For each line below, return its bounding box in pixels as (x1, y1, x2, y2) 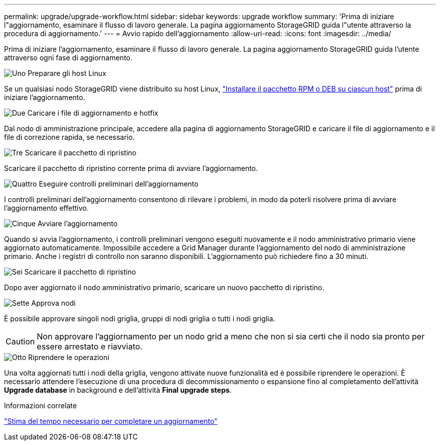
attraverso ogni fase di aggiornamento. (4, 53, 133, 62)
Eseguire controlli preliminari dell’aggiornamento (39, 180, 198, 188)
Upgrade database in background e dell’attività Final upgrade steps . (4, 386, 232, 394)
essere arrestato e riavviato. (37, 341, 143, 351)
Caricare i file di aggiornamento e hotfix (27, 109, 158, 117)
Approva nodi (31, 299, 76, 307)
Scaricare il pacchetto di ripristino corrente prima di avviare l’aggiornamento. (4, 164, 258, 172)
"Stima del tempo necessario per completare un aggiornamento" (4, 417, 217, 425)
